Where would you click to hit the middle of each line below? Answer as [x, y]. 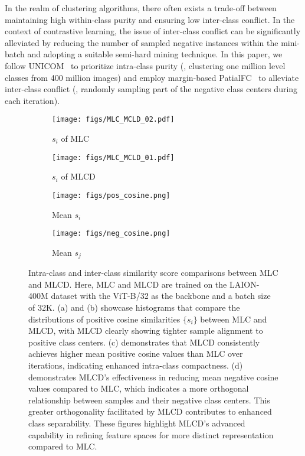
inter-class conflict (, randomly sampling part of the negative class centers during [151, 89]
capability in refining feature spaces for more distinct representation [151, 434]
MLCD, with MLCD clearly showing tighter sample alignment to [146, 330]
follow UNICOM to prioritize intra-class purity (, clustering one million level [145, 65]
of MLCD [78, 176]
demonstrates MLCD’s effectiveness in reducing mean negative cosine [153, 377]
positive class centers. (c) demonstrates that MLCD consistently [144, 342]
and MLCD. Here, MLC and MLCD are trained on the [128, 284]
